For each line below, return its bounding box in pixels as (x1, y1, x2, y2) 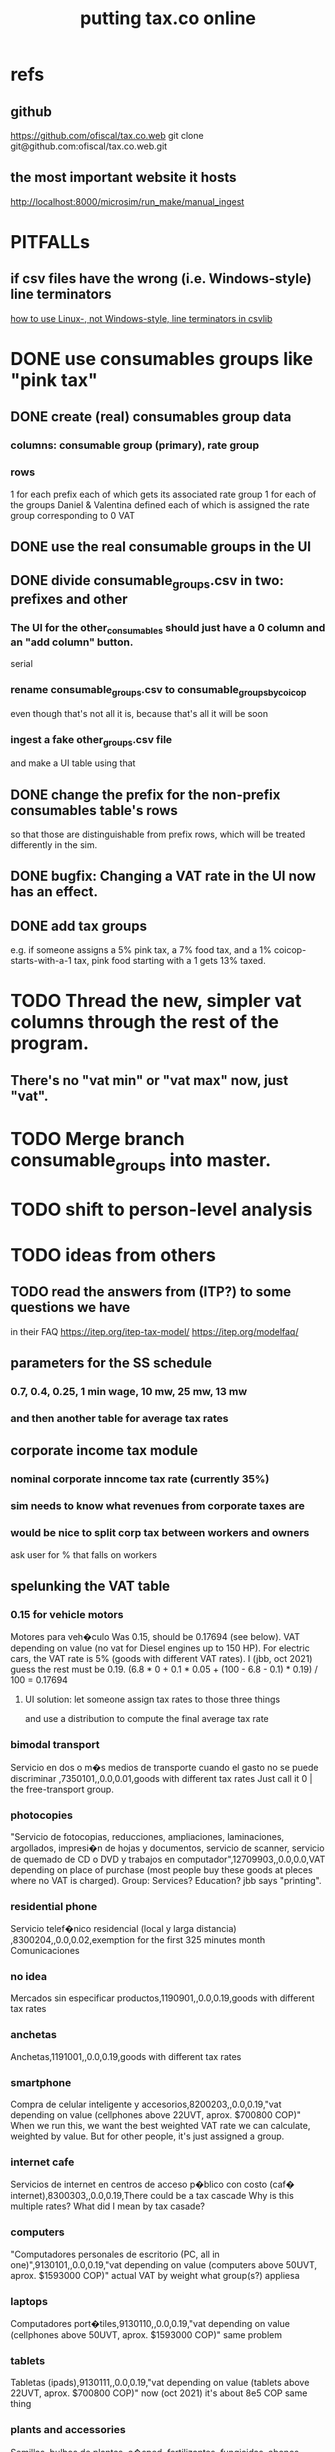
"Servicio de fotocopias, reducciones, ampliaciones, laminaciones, (10, 1830, 285, 1842)
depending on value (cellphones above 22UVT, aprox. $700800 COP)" (10, 2109, 302, 2121)
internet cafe (10, 2155, 75, 2169)
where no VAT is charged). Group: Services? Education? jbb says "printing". (10, 1874, 322, 1886)
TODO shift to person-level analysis (10, 1198, 313, 1221)
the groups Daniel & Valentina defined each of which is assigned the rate (10, 498, 310, 511)
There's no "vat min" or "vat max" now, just (10, 1072, 289, 1089)
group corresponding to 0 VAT (10, 509, 136, 521)
